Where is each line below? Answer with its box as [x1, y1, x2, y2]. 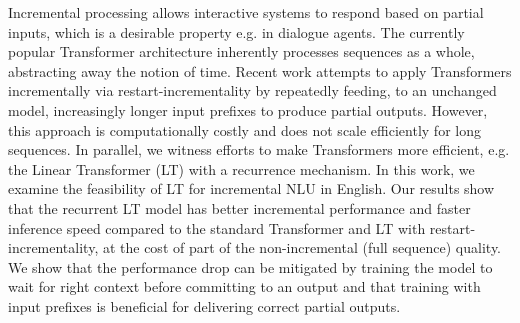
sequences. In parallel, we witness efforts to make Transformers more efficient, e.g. [8, 139, 510, 160]
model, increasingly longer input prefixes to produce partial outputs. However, [8, 99, 488, 120]
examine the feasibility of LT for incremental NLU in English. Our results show [8, 178, 495, 199]
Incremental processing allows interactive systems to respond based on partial [8, 2, 484, 22]
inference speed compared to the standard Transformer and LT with [8, 217, 426, 238]
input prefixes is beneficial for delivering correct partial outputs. [8, 295, 401, 316]
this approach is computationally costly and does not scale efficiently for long [8, 119, 481, 140]
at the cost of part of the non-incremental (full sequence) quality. [102, 237, 502, 258]
